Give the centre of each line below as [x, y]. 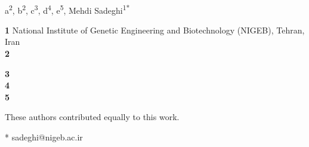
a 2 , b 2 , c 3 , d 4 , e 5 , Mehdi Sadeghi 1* [67, 9]
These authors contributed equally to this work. [92, 117]
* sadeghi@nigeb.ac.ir [44, 137]
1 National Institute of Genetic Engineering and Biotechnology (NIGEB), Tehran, [155, 30]
